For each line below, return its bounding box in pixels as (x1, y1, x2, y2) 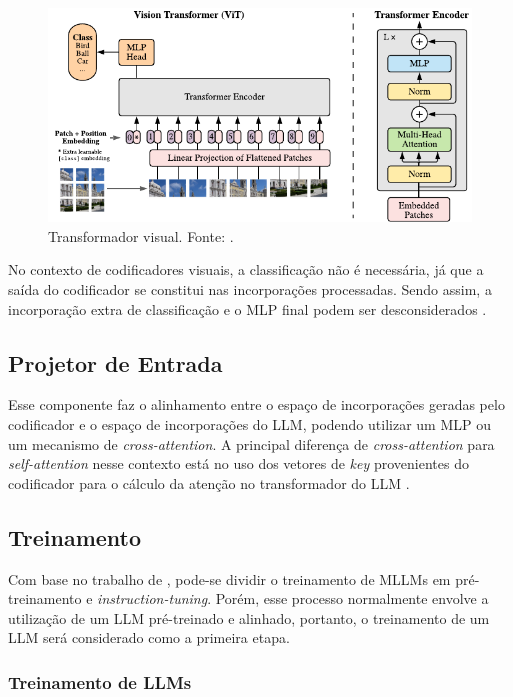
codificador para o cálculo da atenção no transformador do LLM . (8, 472, 410, 493)
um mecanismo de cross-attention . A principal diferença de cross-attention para (8, 433, 495, 454)
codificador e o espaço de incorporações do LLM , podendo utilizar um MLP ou (8, 413, 491, 434)
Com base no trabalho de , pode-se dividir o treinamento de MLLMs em (8, 568, 451, 589)
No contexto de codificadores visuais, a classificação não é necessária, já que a (8, 259, 484, 280)
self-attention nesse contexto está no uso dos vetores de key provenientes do (8, 453, 469, 474)
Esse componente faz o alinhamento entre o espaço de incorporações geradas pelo (8, 394, 505, 415)
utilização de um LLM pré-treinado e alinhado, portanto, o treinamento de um (8, 607, 490, 628)
